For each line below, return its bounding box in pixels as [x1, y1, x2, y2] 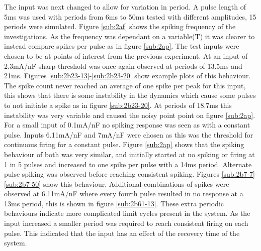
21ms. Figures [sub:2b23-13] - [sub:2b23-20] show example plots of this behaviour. [4, 70, 251, 81]
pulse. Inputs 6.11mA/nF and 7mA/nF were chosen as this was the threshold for [4, 129, 253, 140]
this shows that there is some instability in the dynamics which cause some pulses [4, 90, 256, 100]
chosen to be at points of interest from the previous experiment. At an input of [4, 50, 248, 61]
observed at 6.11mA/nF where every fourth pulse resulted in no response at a [4, 188, 243, 199]
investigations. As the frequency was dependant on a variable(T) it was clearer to [4, 31, 255, 41]
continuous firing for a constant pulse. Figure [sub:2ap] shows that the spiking [4, 139, 244, 150]
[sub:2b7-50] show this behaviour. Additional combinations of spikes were [4, 178, 229, 189]
